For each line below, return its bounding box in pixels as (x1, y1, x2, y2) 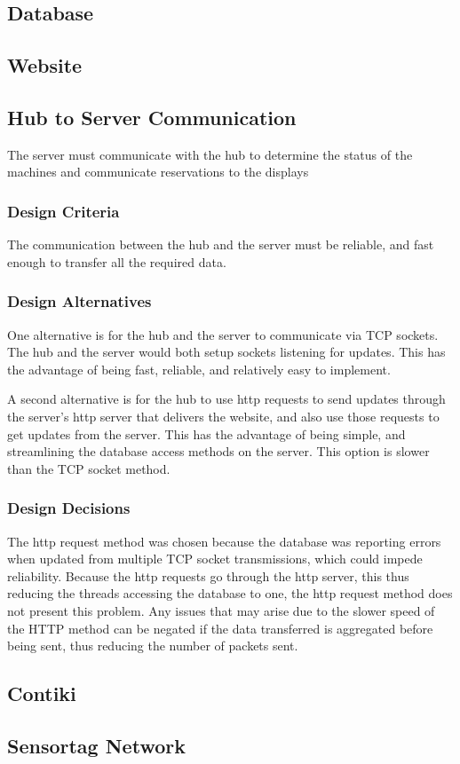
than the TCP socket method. (7, 459, 171, 477)
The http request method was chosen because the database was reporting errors (7, 532, 441, 550)
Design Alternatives (7, 290, 152, 312)
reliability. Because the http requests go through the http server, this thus (7, 566, 409, 585)
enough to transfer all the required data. (7, 252, 226, 271)
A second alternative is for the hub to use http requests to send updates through (7, 390, 446, 408)
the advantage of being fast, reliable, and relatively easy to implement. (7, 359, 391, 378)
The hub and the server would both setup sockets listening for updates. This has (7, 343, 446, 361)
